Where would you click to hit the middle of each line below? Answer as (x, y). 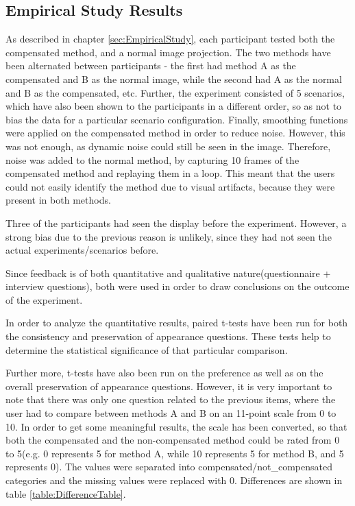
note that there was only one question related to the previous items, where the (171, 399)
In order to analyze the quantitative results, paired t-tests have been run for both (177, 323)
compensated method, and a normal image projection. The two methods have (168, 52)
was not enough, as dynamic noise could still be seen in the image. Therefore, (168, 146)
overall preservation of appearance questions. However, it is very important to (169, 386)
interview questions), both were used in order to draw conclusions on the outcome (177, 286)
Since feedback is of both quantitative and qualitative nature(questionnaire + (168, 273)
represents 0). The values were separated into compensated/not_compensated (169, 467)
